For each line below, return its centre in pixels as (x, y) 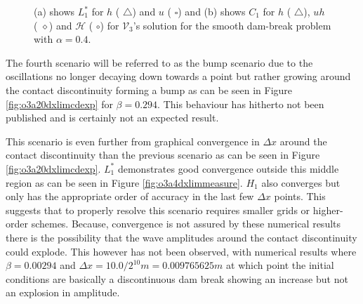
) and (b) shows (212, 11)
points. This (300, 196)
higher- (328, 210)
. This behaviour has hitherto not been (241, 104)
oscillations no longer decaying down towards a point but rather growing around (178, 76)
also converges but (301, 182)
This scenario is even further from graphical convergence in (133, 141)
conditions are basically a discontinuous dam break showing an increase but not (177, 278)
